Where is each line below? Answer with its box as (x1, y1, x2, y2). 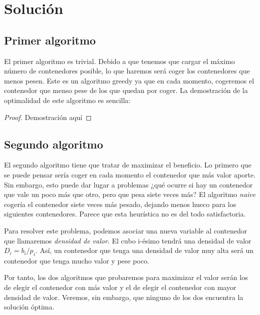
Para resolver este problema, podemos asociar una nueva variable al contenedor (4, 225, 247, 235)
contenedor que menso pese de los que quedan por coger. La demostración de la (4, 85, 248, 95)
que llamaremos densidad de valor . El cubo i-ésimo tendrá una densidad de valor (4, 235, 251, 245)
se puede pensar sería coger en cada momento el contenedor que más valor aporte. (4, 169, 256, 179)
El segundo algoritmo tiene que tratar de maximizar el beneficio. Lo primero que (4, 159, 251, 170)
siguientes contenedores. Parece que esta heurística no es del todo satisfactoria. (4, 208, 246, 219)
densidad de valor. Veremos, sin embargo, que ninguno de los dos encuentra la (4, 291, 243, 302)
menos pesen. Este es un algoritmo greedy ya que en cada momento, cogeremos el (4, 75, 254, 85)
